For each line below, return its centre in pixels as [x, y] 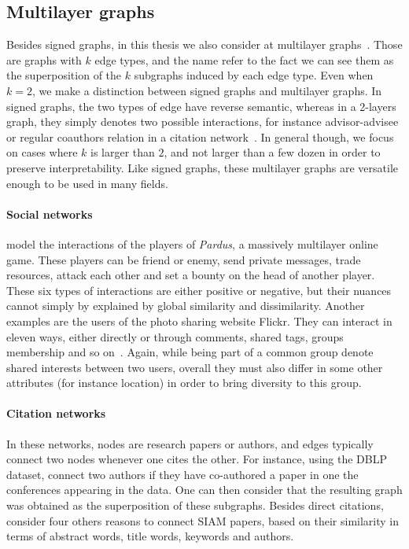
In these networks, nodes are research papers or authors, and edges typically [190, 443]
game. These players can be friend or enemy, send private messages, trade [184, 259]
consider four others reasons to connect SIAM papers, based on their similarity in [203, 520]
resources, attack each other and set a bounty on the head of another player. [191, 275]
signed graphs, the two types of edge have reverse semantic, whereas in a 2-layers [201, 106]
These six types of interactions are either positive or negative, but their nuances [199, 290]
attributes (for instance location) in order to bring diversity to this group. [184, 383]
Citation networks [56, 413]
